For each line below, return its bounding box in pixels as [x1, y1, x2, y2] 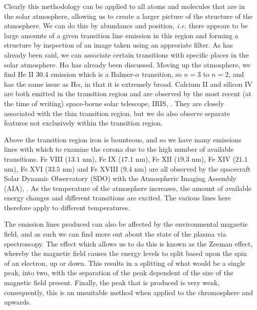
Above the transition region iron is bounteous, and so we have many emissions [4, 134, 242, 144]
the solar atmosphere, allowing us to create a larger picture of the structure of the [4, 10, 253, 21]
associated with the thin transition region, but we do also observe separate [4, 108, 230, 118]
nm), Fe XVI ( [4, 163, 48, 174]
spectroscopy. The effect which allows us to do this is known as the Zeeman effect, [4, 238, 253, 248]
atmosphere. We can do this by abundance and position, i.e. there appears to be [4, 20, 248, 31]
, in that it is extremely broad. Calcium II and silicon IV [80, 78, 253, 89]
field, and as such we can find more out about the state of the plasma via [4, 229, 226, 239]
